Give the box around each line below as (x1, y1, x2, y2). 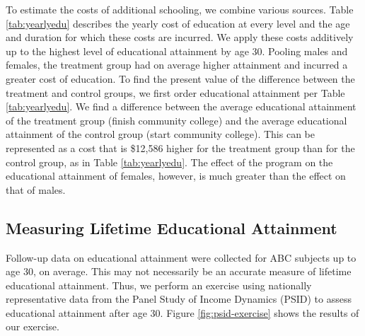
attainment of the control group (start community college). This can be (6, 127, 315, 141)
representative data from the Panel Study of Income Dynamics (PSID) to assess (6, 291, 352, 306)
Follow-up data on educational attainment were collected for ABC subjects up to (6, 250, 357, 265)
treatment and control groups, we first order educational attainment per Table (6, 85, 345, 100)
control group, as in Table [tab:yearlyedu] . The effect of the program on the (6, 154, 333, 169)
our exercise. (6, 319, 59, 334)
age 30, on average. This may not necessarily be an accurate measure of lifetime (6, 264, 352, 279)
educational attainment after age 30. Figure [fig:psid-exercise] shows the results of (6, 305, 359, 320)
